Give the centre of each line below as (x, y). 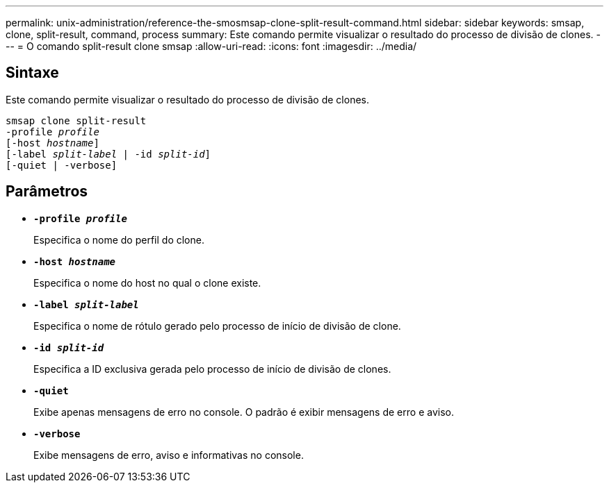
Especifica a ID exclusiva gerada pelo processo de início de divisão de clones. (212, 369)
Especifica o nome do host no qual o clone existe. (147, 283)
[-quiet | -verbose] (62, 165)
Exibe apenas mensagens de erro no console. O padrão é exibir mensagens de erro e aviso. (244, 412)
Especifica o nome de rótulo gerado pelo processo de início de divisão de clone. (217, 326)
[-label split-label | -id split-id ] (108, 154)
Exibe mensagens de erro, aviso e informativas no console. (169, 455)
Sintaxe (32, 73)
